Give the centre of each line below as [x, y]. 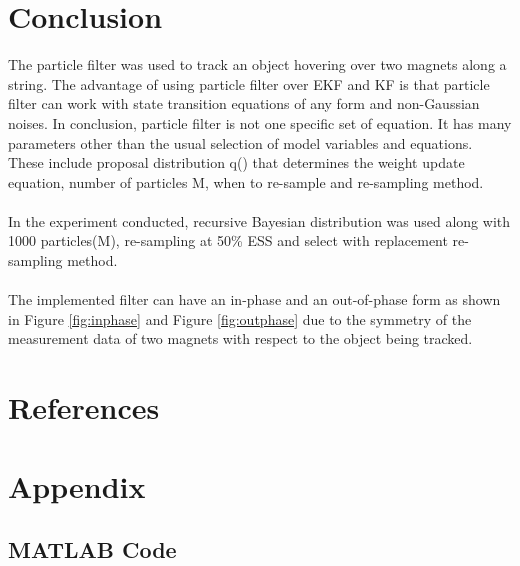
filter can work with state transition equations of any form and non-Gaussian [244, 103]
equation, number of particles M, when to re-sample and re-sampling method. [246, 181]
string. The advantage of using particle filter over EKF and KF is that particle [249, 83]
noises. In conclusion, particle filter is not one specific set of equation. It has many [260, 122]
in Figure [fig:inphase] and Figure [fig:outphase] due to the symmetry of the [240, 318]
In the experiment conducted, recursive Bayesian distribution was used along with [259, 220]
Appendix [77, 485]
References [84, 407]
